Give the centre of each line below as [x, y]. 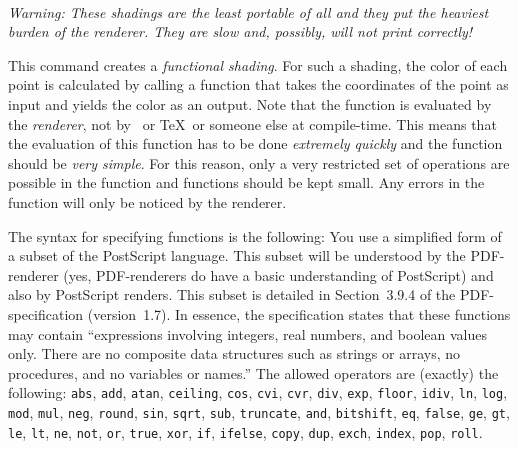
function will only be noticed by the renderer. [147, 201]
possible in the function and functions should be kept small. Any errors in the [246, 182]
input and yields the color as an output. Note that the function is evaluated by [250, 103]
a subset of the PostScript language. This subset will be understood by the [237, 255]
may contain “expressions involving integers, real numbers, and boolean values [247, 333]
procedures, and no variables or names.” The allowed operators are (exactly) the [253, 372]
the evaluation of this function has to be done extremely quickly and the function [255, 143]
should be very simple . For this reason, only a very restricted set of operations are [259, 162]
